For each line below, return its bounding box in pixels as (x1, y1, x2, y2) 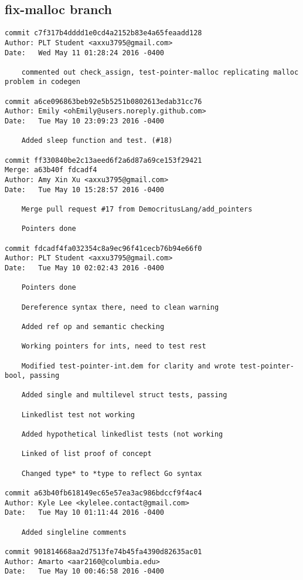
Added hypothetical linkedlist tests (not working (21, 430, 223, 439)
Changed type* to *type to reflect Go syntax (21, 469, 202, 478)
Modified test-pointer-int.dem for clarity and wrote (21, 361, 236, 370)
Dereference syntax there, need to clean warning (21, 303, 219, 311)
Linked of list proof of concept (21, 450, 152, 458)
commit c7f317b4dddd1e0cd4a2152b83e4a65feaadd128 (5, 29, 202, 38)
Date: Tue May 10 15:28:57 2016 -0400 (5, 185, 165, 194)
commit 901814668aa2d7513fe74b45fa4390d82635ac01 (5, 547, 202, 556)
